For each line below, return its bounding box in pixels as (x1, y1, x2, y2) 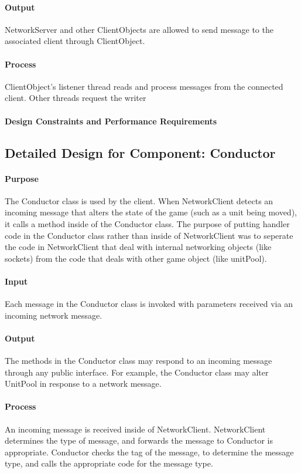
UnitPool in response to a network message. (5, 377, 162, 390)
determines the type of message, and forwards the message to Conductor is (5, 434, 273, 447)
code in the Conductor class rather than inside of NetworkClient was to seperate (5, 229, 293, 241)
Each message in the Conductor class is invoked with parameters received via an (5, 298, 293, 310)
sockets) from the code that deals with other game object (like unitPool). (5, 252, 267, 264)
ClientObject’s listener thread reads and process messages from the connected (5, 80, 283, 92)
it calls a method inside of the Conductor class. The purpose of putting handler (5, 217, 290, 229)
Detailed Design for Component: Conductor (5, 143, 276, 161)
